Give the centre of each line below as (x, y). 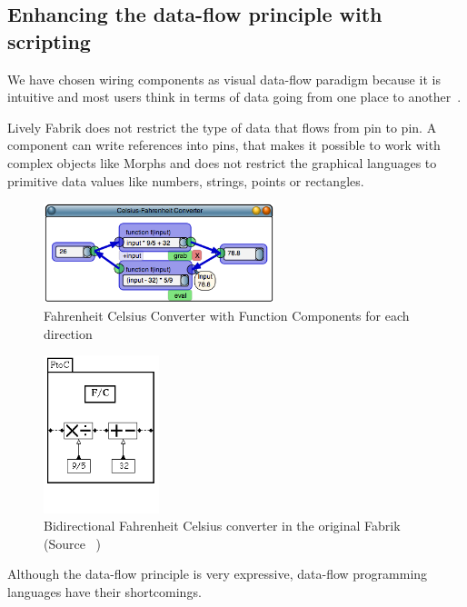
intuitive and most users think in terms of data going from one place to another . (234, 97)
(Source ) (73, 543)
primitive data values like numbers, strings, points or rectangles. (186, 180)
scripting (49, 40)
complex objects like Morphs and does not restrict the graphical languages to (222, 162)
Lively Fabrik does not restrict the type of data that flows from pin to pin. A (222, 127)
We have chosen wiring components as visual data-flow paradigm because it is (224, 79)
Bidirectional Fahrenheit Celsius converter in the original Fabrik (222, 526)
